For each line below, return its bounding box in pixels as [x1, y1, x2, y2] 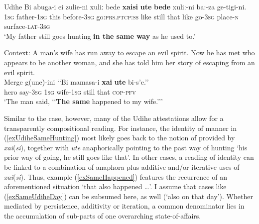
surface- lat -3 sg [4, 21, 50, 31]
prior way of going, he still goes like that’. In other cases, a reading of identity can [4, 152, 254, 162]
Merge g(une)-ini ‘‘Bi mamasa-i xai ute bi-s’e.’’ [4, 77, 149, 87]
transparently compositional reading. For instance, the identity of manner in [4, 122, 237, 133]
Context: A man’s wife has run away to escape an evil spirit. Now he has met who [4, 47, 255, 58]
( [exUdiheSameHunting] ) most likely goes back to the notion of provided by [4, 132, 235, 143]
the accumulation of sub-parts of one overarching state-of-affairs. [4, 210, 201, 221]
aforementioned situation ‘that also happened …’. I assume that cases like [4, 181, 227, 192]
